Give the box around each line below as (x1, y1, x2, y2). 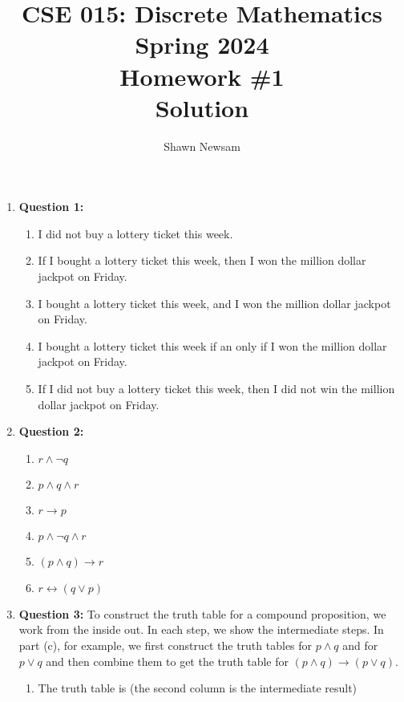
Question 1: (18, 198, 84, 215)
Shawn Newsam (164, 137, 240, 154)
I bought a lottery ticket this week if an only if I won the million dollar (38, 337, 387, 354)
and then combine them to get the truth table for (46, 652, 289, 669)
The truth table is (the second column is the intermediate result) (38, 680, 358, 696)
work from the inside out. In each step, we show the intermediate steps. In (18, 621, 384, 638)
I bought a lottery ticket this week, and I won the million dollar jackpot (38, 294, 391, 311)
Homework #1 (119, 59, 285, 92)
